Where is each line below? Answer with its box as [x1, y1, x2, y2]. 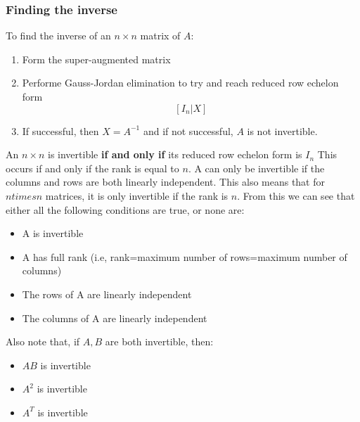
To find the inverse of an [6, 28, 111, 43]
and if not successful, [143, 123, 233, 138]
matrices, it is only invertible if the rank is [45, 188, 229, 203]
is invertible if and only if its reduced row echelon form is [47, 147, 302, 162]
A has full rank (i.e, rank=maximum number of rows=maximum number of [22, 249, 347, 264]
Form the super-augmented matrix [22, 51, 171, 66]
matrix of [140, 28, 181, 43]
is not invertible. [247, 123, 318, 138]
